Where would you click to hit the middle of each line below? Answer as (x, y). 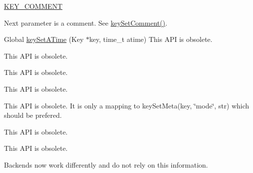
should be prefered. (33, 115)
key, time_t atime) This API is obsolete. (151, 39)
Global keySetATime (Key (44, 39)
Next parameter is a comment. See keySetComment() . (86, 22)
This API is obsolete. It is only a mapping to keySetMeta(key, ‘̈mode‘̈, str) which (127, 105)
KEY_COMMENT (33, 6)
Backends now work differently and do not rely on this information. (106, 164)
